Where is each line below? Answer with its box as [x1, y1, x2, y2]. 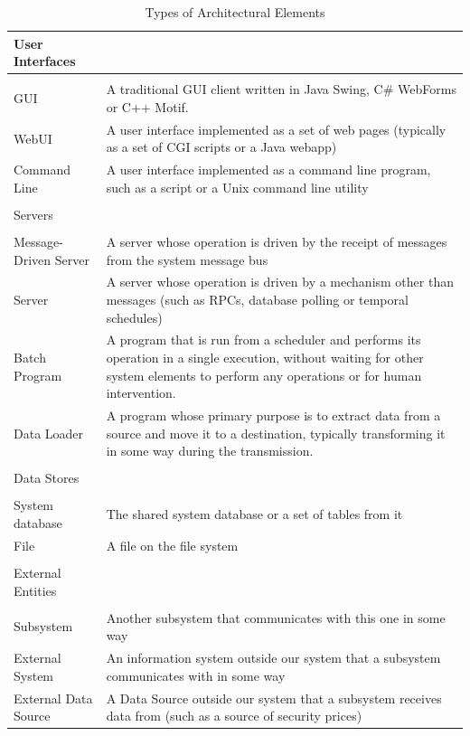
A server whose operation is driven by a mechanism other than [106, 272, 454, 291]
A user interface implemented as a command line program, [106, 160, 431, 179]
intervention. [106, 383, 176, 402]
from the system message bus [106, 250, 268, 269]
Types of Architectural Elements [145, 3, 325, 21]
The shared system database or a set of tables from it [106, 505, 403, 524]
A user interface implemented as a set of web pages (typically [106, 119, 446, 138]
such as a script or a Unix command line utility [106, 177, 369, 196]
